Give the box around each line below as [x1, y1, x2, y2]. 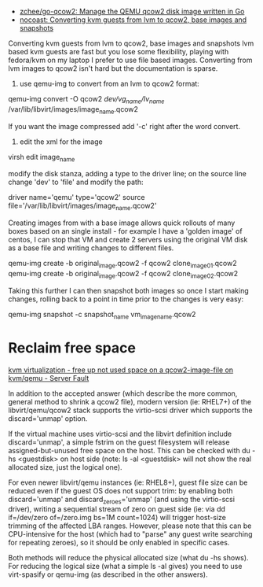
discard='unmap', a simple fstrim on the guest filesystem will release [8, 437, 230, 447]
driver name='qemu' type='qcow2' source [8, 193, 145, 202]
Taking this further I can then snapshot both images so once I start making [8, 286, 249, 295]
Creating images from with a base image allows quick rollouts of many [8, 218, 236, 227]
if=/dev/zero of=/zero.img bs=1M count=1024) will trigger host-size [8, 513, 226, 522]
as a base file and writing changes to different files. [8, 243, 174, 253]
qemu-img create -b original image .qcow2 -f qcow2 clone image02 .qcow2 [8, 268, 239, 280]
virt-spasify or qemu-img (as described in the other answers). [8, 570, 208, 579]
